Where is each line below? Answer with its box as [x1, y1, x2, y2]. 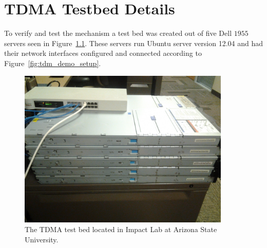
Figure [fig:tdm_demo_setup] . [4, 57, 101, 68]
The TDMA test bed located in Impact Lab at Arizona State [25, 224, 217, 235]
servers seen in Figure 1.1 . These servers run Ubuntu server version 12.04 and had [4, 37, 263, 48]
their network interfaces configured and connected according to [4, 48, 202, 58]
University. [25, 234, 59, 244]
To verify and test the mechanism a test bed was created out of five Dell [4, 28, 232, 38]
